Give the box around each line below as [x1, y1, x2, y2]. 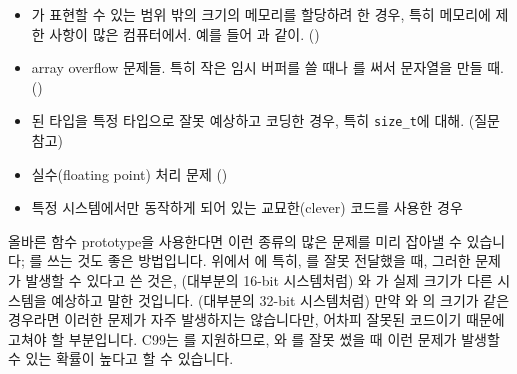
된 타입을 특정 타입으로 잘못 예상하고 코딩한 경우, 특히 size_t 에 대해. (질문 [31, 110, 500, 131]
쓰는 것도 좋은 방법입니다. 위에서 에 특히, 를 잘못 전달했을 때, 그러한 [46, 250, 471, 271]
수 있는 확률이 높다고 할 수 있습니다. [8, 348, 234, 369]
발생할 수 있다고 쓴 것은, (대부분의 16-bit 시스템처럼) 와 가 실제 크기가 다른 [25, 270, 493, 290]
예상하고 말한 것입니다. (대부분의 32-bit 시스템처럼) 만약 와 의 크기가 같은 [51, 289, 510, 310]
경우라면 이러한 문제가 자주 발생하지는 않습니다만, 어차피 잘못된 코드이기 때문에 [8, 309, 505, 330]
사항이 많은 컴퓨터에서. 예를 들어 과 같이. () [49, 23, 320, 44]
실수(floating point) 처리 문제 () [31, 163, 228, 184]
